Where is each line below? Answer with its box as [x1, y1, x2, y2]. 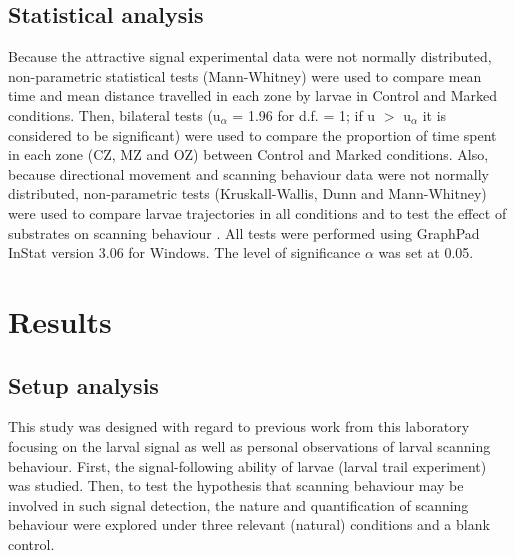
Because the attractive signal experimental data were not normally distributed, [8, 46, 492, 67]
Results [8, 300, 112, 341]
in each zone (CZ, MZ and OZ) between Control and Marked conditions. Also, [8, 144, 489, 165]
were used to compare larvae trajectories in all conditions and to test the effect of [8, 202, 507, 223]
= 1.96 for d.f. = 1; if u [232, 104, 376, 125]
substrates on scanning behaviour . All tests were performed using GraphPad [8, 222, 480, 243]
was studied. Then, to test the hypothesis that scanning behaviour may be [8, 475, 464, 496]
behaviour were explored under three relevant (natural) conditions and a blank [8, 514, 490, 535]
